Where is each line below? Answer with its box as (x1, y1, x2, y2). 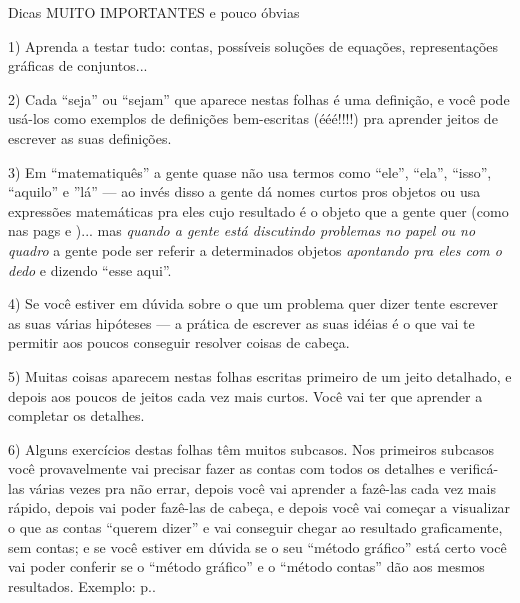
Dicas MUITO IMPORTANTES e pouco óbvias (8, 2, 300, 22)
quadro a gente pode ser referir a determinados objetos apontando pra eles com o (8, 239, 502, 260)
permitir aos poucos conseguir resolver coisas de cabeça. (8, 332, 350, 353)
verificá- (449, 458, 499, 479)
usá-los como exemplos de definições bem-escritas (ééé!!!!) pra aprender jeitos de (8, 108, 498, 129)
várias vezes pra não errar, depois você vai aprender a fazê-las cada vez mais (29, 477, 496, 498)
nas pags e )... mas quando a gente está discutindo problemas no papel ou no (8, 220, 476, 241)
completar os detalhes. (8, 405, 145, 426)
